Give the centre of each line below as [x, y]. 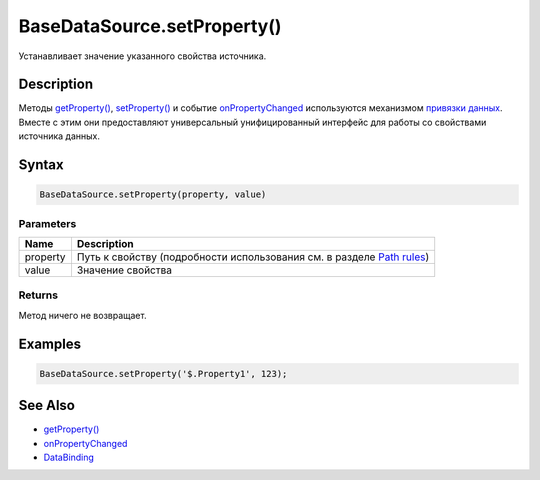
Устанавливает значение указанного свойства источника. [142, 56]
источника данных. [59, 136]
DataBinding [69, 457]
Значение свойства [124, 270]
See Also [46, 405]
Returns [38, 295]
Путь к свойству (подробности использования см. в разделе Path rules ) [253, 257]
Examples [50, 343]
